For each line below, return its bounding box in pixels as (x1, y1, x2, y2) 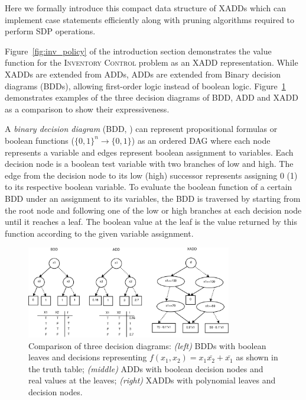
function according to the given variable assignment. (5, 227, 194, 239)
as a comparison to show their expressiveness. (5, 102, 170, 115)
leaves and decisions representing (28, 351, 147, 363)
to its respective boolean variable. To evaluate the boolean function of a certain (5, 180, 292, 193)
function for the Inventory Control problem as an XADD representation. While (5, 56, 298, 69)
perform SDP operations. (5, 25, 96, 37)
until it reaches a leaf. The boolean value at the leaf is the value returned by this (5, 215, 297, 228)
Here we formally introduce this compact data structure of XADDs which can (5, 2, 287, 14)
